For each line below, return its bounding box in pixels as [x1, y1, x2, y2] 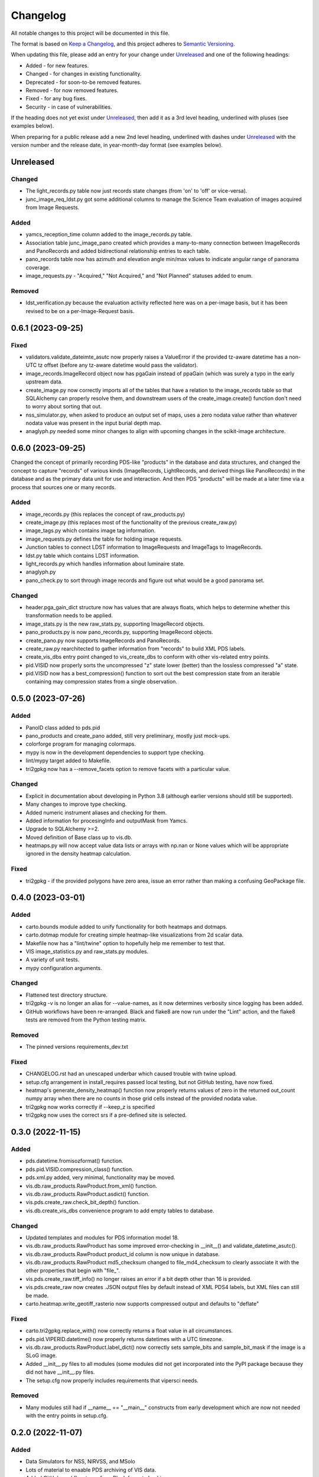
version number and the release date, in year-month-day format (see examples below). [11, 142, 223, 149]
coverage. [25, 263, 50, 271]
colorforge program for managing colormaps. [25, 740, 136, 747]
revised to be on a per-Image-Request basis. [25, 307, 135, 314]
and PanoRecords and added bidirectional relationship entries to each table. [25, 248, 211, 255]
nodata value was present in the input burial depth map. [25, 419, 162, 427]
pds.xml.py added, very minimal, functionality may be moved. [25, 1174, 175, 1181]
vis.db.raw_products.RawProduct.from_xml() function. [25, 1182, 158, 1189]
